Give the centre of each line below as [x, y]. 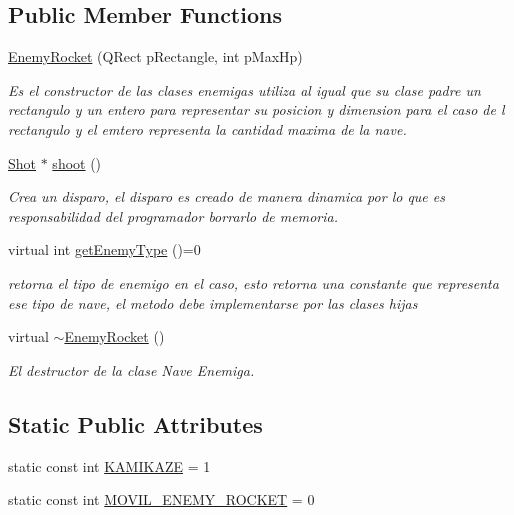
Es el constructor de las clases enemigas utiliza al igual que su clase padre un [244, 89]
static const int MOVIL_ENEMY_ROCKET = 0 [161, 499]
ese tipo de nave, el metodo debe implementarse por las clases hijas [213, 302]
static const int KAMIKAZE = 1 [109, 465]
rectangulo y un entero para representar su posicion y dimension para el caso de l [256, 109]
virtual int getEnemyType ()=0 [104, 249]
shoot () [77, 162]
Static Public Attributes [135, 423]
